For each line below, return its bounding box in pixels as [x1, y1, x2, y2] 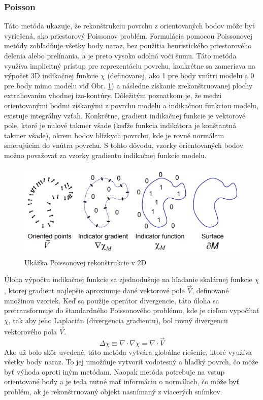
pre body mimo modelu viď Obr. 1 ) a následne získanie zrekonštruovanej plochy [4, 80, 253, 90]
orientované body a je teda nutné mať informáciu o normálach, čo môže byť [4, 376, 239, 387]
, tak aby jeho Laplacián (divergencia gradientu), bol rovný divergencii [8, 315, 228, 325]
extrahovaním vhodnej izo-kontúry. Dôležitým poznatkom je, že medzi [4, 90, 222, 101]
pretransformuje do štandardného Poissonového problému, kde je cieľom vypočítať [4, 305, 259, 316]
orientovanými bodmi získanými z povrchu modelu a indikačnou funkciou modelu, [4, 100, 258, 110]
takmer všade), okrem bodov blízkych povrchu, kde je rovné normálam [4, 130, 224, 140]
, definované [192, 285, 229, 296]
